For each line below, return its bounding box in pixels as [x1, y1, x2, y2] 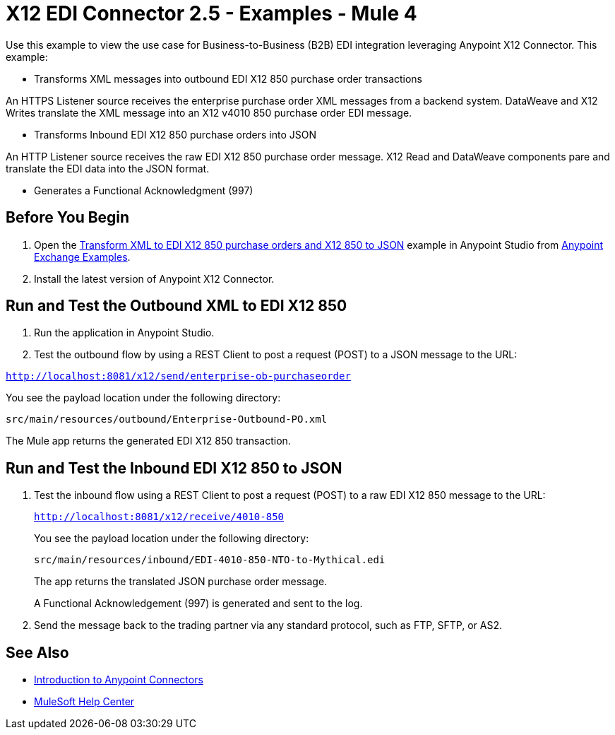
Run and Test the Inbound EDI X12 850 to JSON [6, 459, 342, 477]
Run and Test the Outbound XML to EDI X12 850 [6, 297, 347, 315]
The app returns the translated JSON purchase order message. [34, 575, 328, 588]
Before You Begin [6, 208, 130, 227]
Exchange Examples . [34, 250, 131, 263]
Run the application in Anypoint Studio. [34, 327, 215, 339]
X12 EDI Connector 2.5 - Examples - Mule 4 [6, 1, 417, 25]
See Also [6, 643, 69, 661]
